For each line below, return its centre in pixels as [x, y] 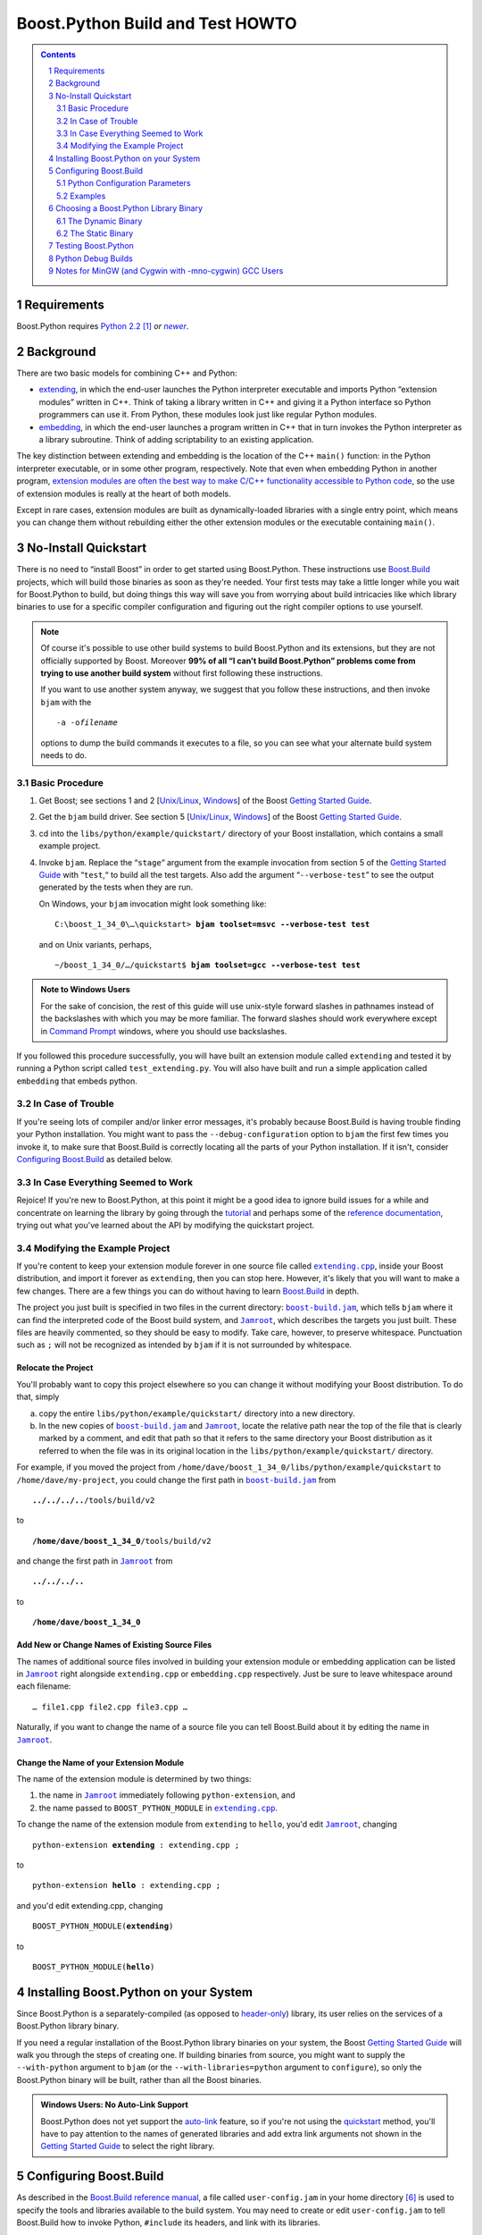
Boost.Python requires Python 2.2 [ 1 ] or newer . [103, 326]
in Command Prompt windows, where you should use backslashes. [164, 1031]
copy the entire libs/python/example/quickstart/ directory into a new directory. [197, 1413]
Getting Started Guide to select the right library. [128, 2146]
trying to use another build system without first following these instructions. [182, 673]
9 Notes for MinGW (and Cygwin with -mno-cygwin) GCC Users [166, 271]
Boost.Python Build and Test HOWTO [157, 23]
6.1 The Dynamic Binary [100, 221]
